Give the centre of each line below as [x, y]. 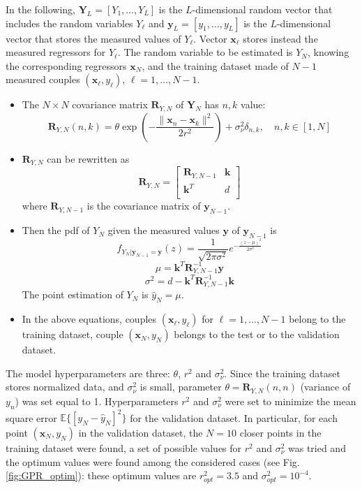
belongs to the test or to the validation [257, 334]
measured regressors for [56, 52]
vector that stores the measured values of [93, 38]
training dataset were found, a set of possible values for [124, 448]
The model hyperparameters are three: [88, 373]
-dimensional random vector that [262, 9]
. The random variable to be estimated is [205, 52]
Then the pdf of [56, 230]
